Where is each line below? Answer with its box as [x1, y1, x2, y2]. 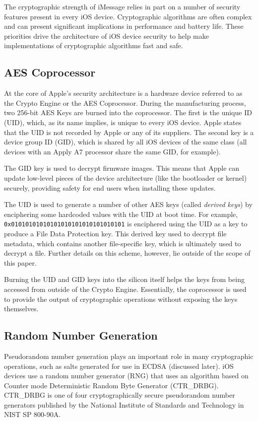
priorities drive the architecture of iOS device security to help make [4, 30, 209, 41]
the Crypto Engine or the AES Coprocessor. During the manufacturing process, [4, 97, 246, 108]
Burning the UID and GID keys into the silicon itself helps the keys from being [4, 274, 245, 284]
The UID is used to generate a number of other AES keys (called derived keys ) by [4, 199, 253, 210]
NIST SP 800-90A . [4, 409, 61, 420]
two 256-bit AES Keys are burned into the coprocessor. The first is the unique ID [4, 107, 252, 118]
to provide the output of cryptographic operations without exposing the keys [4, 293, 238, 304]
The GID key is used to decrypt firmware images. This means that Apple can [4, 163, 240, 173]
